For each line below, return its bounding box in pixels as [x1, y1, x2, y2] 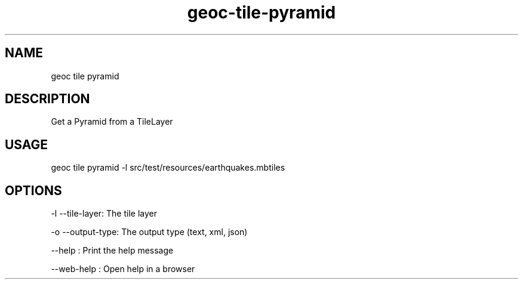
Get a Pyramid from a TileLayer [51, 116, 173, 127]
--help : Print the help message [51, 245, 174, 256]
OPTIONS [5, 183, 62, 198]
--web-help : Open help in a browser [51, 264, 195, 274]
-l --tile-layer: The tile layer [51, 208, 157, 219]
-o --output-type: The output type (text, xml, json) [51, 227, 248, 237]
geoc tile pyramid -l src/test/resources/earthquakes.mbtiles [51, 162, 285, 173]
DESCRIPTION [5, 91, 90, 107]
